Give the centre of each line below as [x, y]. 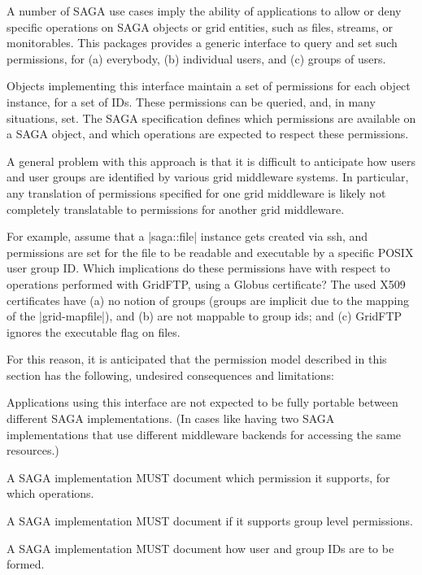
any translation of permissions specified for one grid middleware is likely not [196, 192]
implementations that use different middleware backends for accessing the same [204, 434]
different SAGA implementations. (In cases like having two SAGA [171, 418]
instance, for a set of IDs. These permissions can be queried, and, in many [191, 101]
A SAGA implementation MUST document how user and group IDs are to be [200, 548]
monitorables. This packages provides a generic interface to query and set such [202, 43]
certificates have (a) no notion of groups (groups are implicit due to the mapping [208, 300]
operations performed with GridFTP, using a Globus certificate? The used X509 [206, 283]
